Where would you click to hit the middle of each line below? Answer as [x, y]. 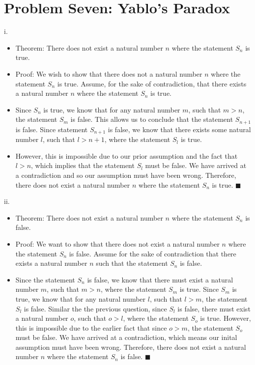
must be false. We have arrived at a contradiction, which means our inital [126, 337]
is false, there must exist [214, 308]
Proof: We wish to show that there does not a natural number [109, 73]
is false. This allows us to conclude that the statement [152, 119]
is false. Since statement [52, 129]
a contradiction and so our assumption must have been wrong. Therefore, [126, 175]
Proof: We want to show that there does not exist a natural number [117, 243]
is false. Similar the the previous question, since [95, 308]
